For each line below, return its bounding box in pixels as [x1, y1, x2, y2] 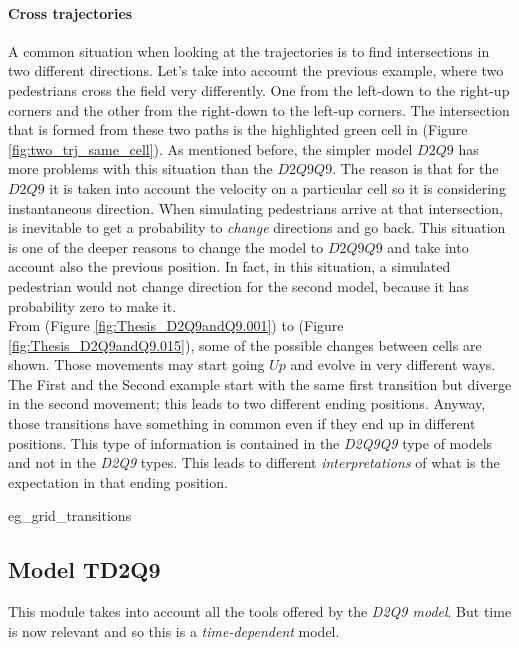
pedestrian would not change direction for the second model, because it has [8, 275, 469, 296]
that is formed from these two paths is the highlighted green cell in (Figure [8, 119, 468, 140]
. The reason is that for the [332, 158, 499, 179]
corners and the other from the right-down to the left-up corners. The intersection [8, 99, 510, 120]
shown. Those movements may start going [8, 354, 265, 375]
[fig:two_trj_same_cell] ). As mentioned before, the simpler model [8, 138, 413, 159]
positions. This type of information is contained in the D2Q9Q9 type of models [8, 432, 493, 453]
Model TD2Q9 [8, 554, 161, 585]
